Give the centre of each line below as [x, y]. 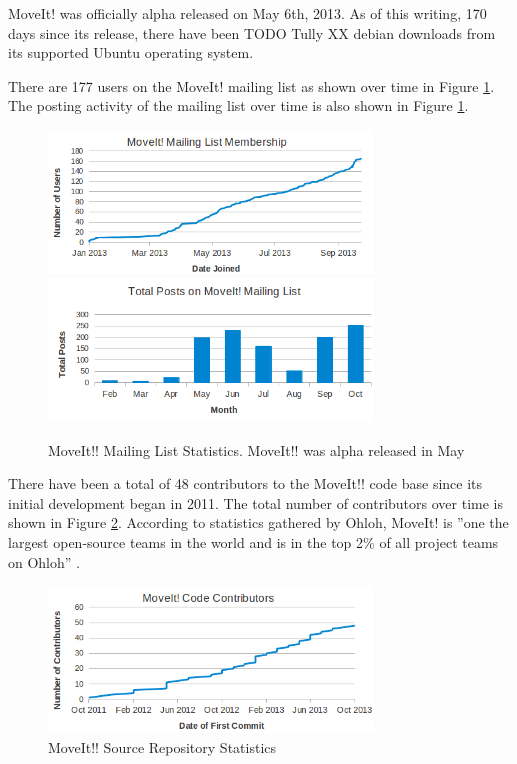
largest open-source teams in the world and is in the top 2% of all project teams [253, 542]
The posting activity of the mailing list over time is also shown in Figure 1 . [238, 105]
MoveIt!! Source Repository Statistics [162, 746]
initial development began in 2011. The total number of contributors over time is [255, 502]
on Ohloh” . [44, 561]
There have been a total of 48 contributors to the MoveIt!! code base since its [245, 483]
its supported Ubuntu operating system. [131, 52]
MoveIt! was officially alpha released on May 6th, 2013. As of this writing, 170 [247, 13]
